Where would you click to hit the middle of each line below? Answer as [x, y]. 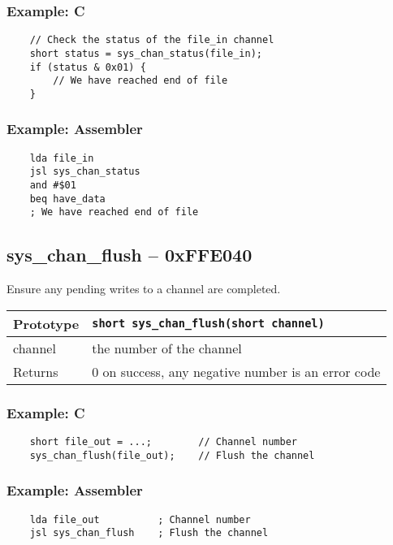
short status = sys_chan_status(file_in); [146, 53]
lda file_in [62, 158]
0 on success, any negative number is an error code [236, 371]
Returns [36, 371]
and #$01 [53, 186]
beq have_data [67, 199]
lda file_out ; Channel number [140, 519]
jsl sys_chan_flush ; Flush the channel [149, 533]
